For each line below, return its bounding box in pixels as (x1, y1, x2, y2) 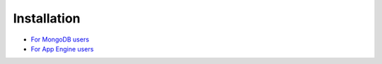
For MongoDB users (30, 35, 90, 44)
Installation (13, 11, 81, 26)
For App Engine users (30, 44, 94, 53)
